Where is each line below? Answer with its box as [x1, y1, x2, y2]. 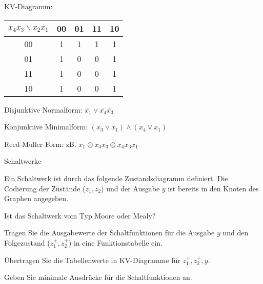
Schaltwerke [4, 156, 41, 166]
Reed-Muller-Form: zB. [4, 138, 76, 149]
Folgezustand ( [4, 237, 50, 248]
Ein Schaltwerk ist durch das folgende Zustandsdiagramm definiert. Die [4, 172, 228, 183]
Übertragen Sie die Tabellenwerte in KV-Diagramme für [4, 254, 180, 265]
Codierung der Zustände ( [4, 183, 86, 193]
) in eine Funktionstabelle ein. [68, 237, 163, 248]
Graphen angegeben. [4, 193, 68, 204]
